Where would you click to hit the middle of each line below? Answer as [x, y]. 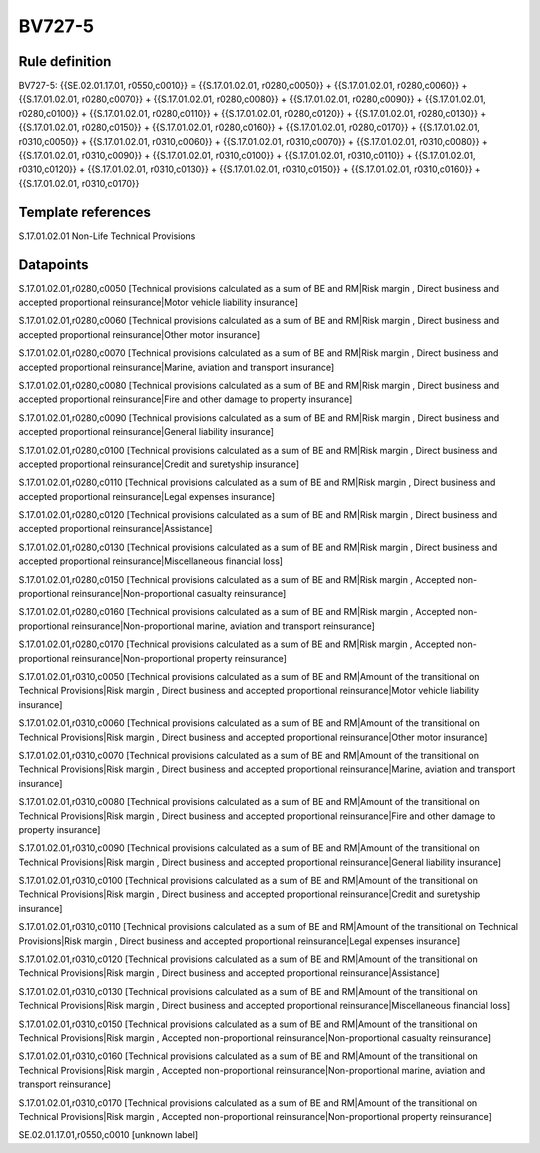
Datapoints [53, 264]
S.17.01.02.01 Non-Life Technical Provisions [107, 236]
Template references [85, 211]
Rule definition [65, 61]
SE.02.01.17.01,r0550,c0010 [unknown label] [108, 1135]
